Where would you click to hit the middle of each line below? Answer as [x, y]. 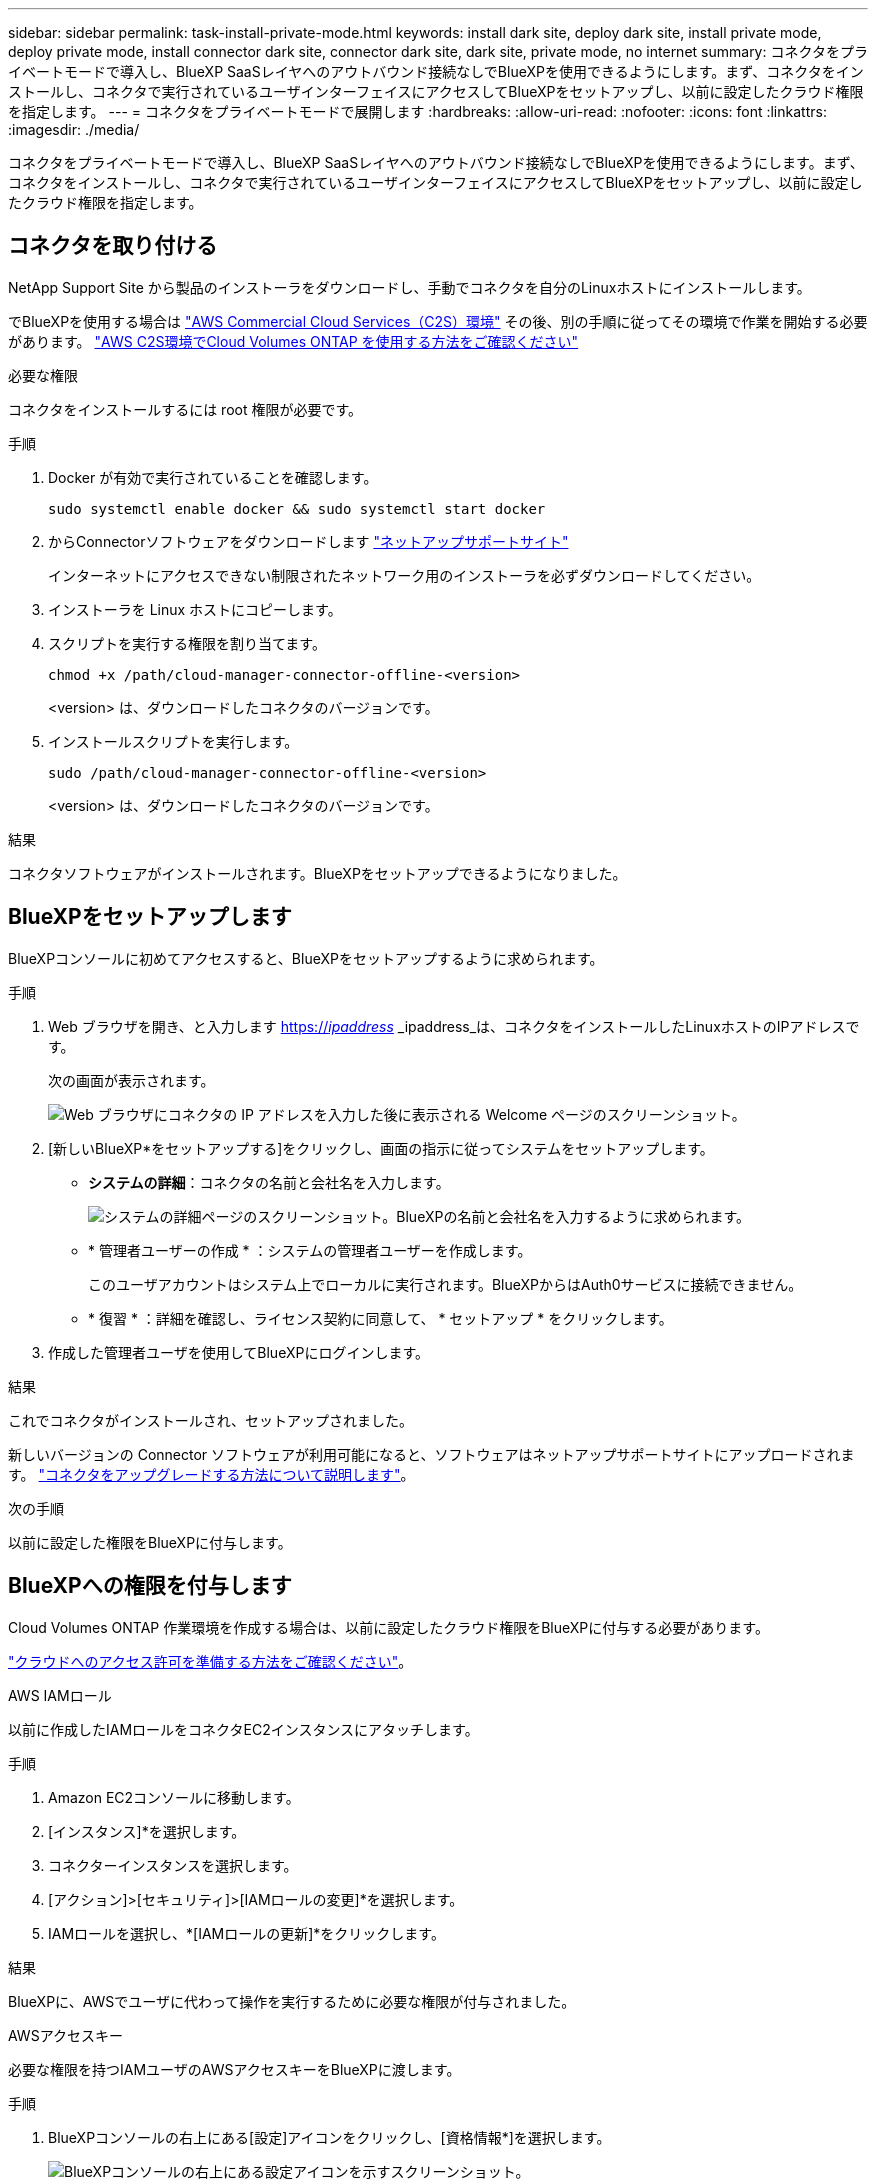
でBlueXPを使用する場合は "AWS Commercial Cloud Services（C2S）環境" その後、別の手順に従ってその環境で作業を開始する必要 [438, 321]
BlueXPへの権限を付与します [150, 1586]
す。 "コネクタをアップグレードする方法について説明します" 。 [211, 1474]
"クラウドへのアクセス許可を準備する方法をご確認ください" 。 [210, 1661]
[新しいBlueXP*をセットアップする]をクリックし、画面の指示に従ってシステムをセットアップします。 [381, 1148]
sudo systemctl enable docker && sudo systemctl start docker [297, 508]
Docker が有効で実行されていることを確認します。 [213, 477]
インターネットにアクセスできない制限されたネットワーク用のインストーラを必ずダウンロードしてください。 [404, 575]
